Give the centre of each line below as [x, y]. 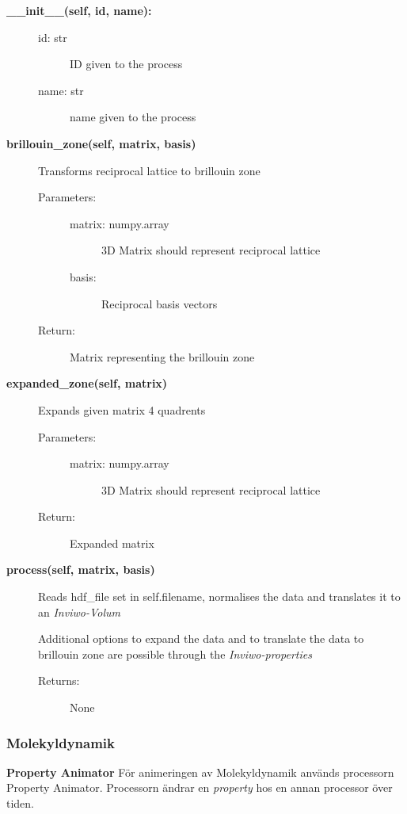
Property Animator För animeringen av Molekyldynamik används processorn [200, 772]
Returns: [59, 680]
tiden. [21, 803]
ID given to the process [126, 64]
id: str [53, 37]
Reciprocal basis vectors [160, 303]
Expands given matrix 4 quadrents [122, 409]
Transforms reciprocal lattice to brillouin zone [149, 170]
